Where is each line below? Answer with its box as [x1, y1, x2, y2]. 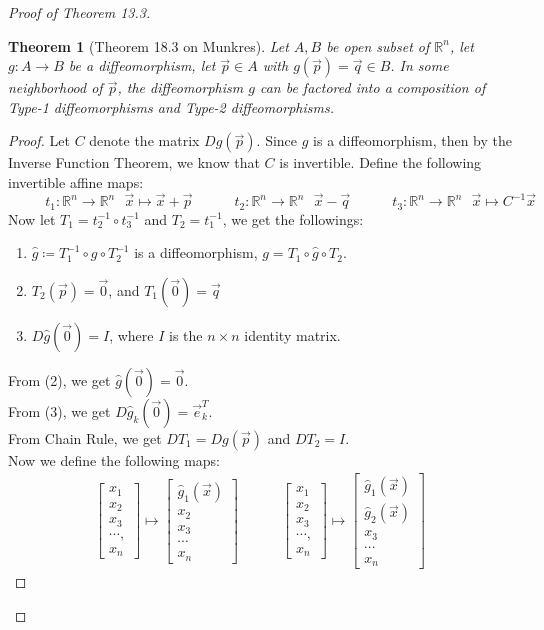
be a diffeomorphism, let [68, 55, 216, 76]
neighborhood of [8, 77, 103, 98]
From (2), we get [8, 369, 111, 390]
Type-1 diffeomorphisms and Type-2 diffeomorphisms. [8, 96, 334, 117]
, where [109, 324, 154, 345]
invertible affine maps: [8, 171, 144, 192]
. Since [256, 130, 298, 151]
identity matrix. [244, 324, 341, 345]
